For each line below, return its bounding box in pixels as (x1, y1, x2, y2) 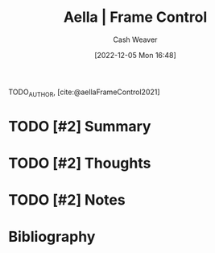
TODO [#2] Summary (8, 117, 151, 135)
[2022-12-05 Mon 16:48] (93, 50, 177, 60)
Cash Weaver (113, 35, 158, 44)
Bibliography (8, 228, 96, 246)
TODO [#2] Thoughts (8, 154, 151, 172)
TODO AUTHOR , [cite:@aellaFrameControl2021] (8, 87, 160, 98)
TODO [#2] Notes (8, 191, 126, 209)
